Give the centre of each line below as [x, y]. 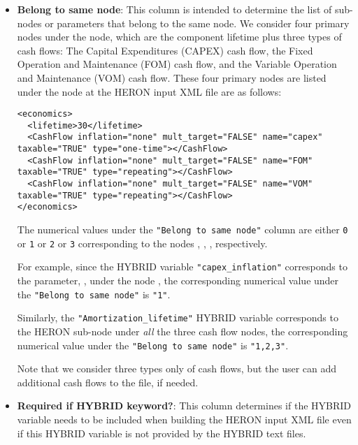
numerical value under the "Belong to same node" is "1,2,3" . [153, 345]
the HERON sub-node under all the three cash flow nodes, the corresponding [182, 331]
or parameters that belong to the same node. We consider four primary [197, 23]
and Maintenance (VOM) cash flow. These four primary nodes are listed [172, 77]
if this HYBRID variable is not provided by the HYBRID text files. [162, 433]
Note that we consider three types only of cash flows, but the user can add [177, 369]
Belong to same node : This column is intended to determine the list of [174, 9]
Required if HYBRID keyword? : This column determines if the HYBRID [184, 406]
